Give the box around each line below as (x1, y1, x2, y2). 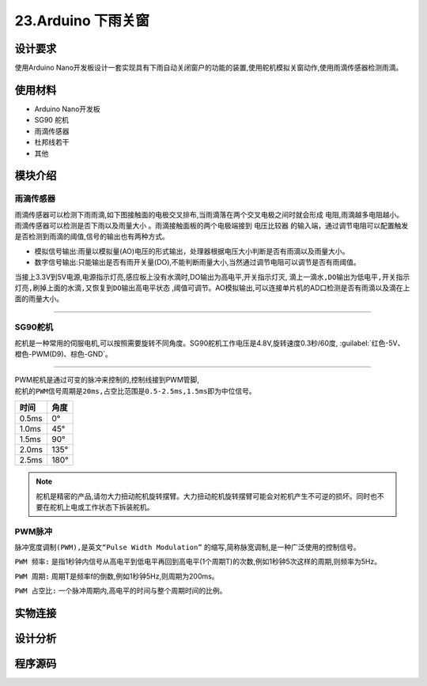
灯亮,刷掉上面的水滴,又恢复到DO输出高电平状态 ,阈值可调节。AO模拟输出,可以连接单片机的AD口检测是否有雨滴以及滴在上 (14, 283, 410, 292)
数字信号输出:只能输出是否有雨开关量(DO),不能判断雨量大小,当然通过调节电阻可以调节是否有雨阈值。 (34, 258, 361, 267)
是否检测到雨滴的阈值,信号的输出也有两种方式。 (14, 232, 170, 241)
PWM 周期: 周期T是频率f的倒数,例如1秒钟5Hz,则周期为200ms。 (14, 571, 219, 581)
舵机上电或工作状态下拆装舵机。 (49, 502, 154, 511)
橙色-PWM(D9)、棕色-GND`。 (14, 349, 112, 359)
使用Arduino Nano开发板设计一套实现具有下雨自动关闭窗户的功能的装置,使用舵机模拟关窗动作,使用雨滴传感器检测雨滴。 (14, 63, 403, 73)
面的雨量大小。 (14, 294, 63, 303)
